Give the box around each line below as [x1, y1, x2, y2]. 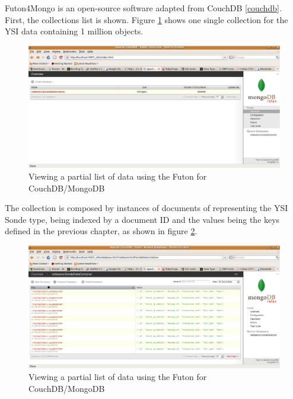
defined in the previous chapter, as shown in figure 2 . [5, 225, 198, 237]
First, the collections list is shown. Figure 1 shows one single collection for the [5, 13, 288, 25]
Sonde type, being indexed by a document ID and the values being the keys [5, 213, 280, 225]
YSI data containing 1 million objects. [5, 25, 144, 37]
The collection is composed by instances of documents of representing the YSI [5, 202, 288, 214]
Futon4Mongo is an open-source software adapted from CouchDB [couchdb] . [5, 2, 282, 14]
